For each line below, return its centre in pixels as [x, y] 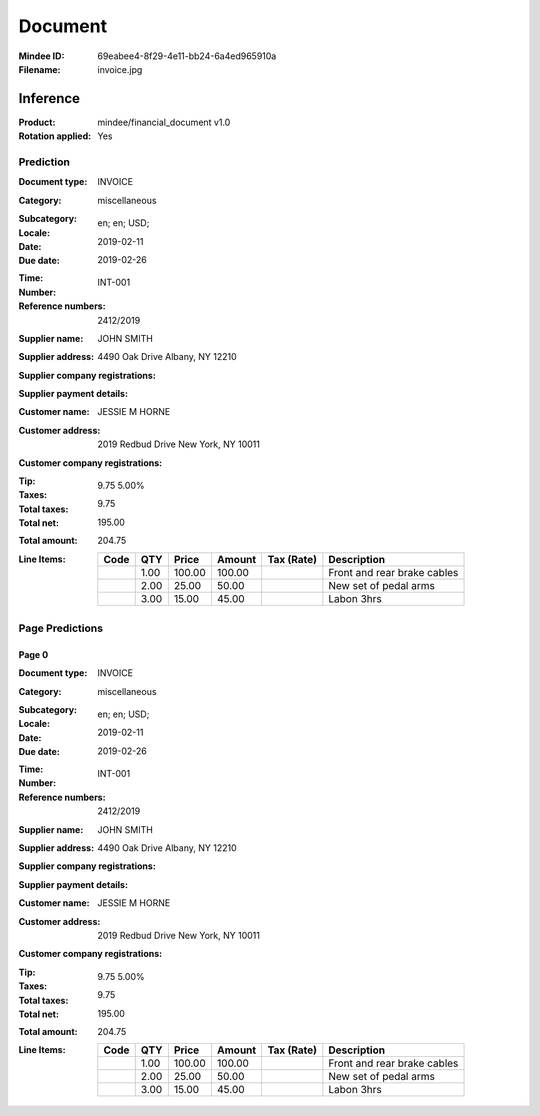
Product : [37, 122]
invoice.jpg [120, 69]
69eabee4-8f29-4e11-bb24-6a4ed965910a [187, 56]
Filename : [39, 69]
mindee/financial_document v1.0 [164, 122]
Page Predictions [61, 628]
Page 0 [33, 654]
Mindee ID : [41, 56]
